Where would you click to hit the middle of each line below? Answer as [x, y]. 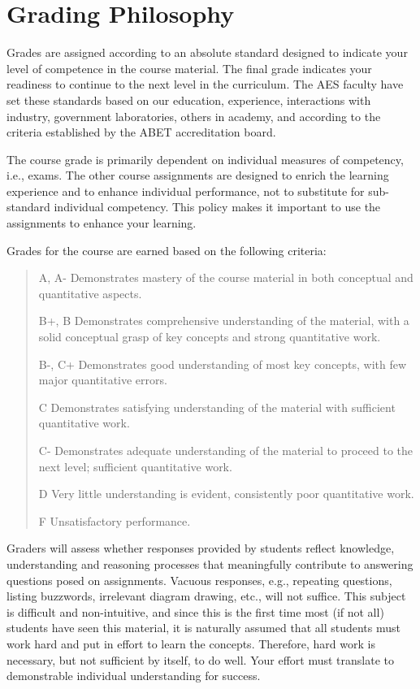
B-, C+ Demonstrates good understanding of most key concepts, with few [223, 364]
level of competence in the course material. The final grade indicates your [189, 68]
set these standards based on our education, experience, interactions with [189, 100]
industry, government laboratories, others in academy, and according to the [194, 116]
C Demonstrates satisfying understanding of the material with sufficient [217, 407]
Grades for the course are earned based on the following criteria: [167, 250]
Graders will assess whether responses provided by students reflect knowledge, [201, 548]
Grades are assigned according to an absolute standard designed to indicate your [207, 52]
